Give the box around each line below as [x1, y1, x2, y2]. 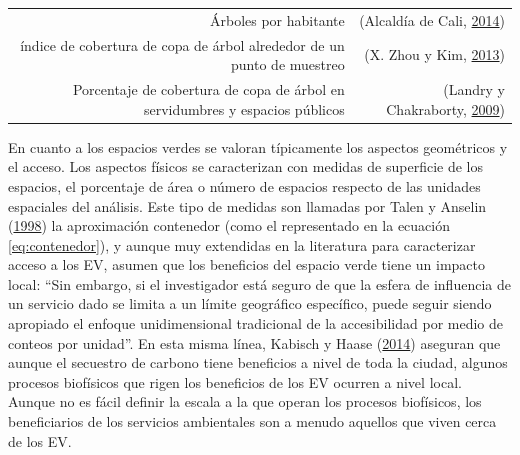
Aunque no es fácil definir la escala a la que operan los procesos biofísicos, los [8, 391, 482, 412]
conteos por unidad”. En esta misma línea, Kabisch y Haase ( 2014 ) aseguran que [8, 332, 501, 353]
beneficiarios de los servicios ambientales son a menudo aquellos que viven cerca [8, 411, 497, 432]
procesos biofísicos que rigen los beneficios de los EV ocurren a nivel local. [8, 371, 462, 392]
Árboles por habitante [209, 9, 345, 30]
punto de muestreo [231, 54, 345, 75]
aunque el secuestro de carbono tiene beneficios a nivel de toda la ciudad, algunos [8, 352, 508, 373]
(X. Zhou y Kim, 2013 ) [364, 44, 505, 65]
